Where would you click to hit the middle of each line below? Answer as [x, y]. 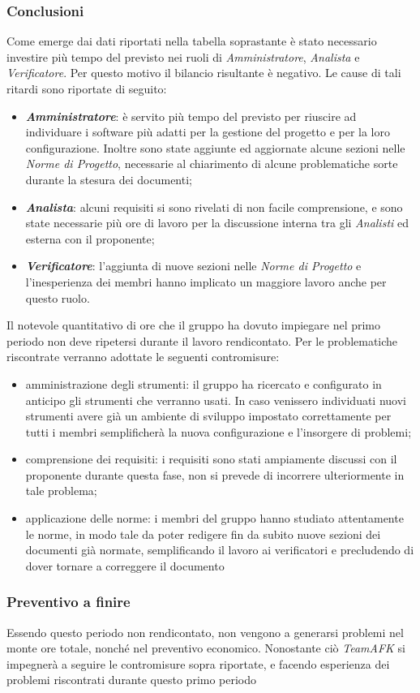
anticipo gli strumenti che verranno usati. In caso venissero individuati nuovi [216, 400]
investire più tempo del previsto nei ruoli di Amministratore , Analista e [183, 56]
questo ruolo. [58, 297]
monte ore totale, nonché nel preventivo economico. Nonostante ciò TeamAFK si [206, 648]
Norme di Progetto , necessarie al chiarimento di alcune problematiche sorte [212, 164]
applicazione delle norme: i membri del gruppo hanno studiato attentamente [214, 518]
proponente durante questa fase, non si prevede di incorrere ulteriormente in [215, 474]
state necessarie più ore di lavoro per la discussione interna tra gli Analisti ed [217, 223]
